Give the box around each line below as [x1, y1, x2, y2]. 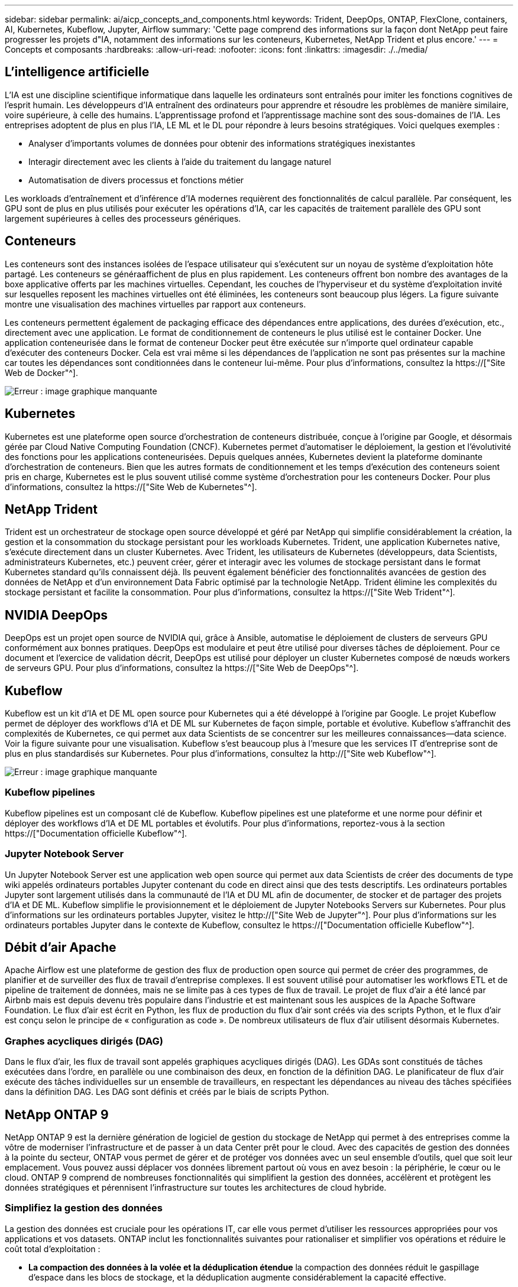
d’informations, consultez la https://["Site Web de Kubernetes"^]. [5, 481, 257, 492]
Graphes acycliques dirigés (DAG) [5, 1035, 163, 1047]
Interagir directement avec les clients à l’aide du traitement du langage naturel [28, 156, 331, 167]
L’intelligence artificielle [5, 64, 150, 80]
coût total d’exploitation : [5, 1243, 101, 1254]
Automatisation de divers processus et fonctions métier [28, 174, 244, 185]
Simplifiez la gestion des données [5, 1202, 163, 1214]
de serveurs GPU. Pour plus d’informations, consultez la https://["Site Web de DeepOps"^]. [5, 663, 359, 673]
